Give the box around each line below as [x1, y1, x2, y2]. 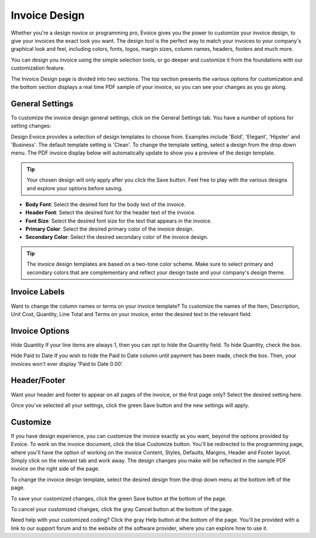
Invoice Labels [11, 287, 65, 297]
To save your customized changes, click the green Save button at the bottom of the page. [11, 495, 227, 502]
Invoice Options [11, 325, 70, 336]
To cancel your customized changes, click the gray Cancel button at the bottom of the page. [11, 505, 233, 512]
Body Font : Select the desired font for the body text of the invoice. [25, 201, 186, 208]
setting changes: [11, 122, 51, 129]
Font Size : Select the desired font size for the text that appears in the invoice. [25, 217, 212, 224]
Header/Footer [11, 375, 66, 386]
